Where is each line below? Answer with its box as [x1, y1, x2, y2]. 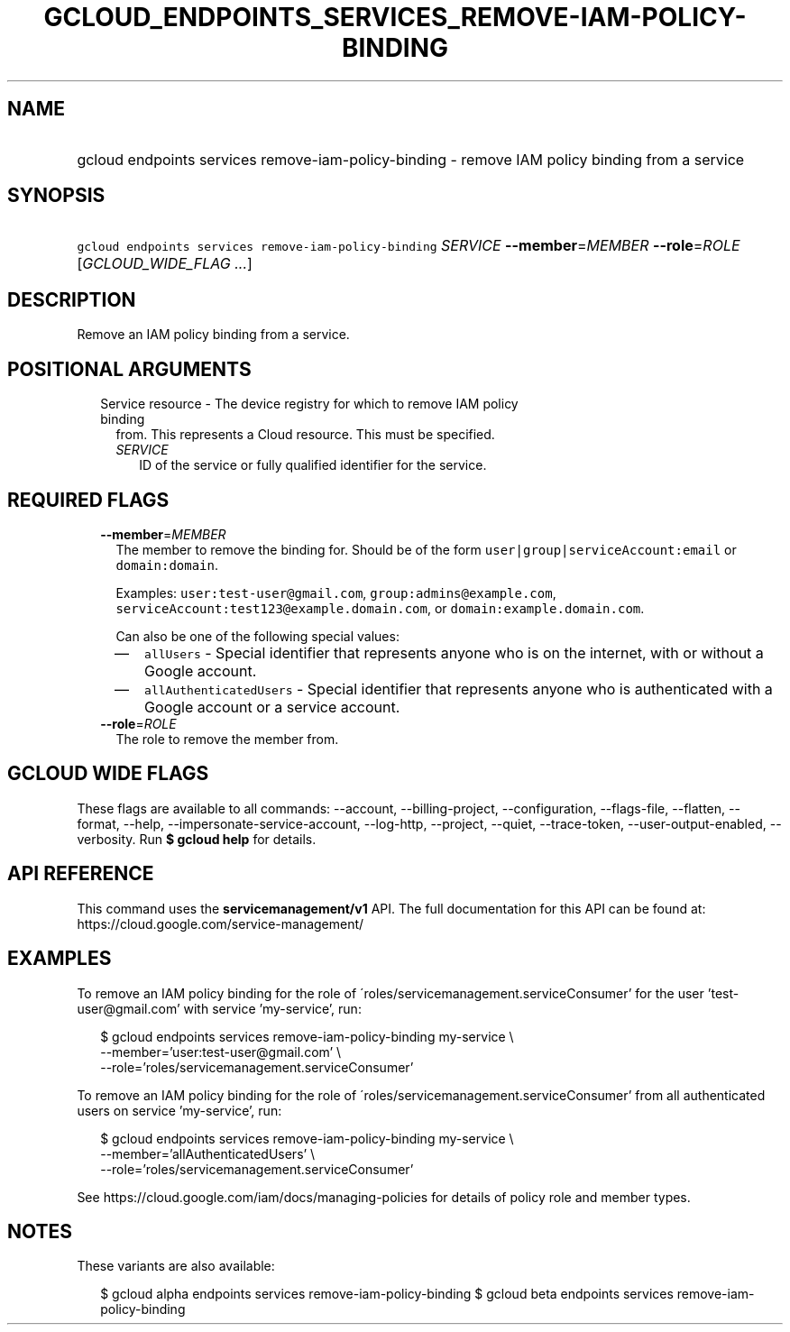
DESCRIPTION [7, 288, 136, 311]
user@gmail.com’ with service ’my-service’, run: [77, 1000, 362, 1016]
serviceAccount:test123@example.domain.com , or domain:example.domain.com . [115, 600, 645, 616]
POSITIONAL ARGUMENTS [7, 357, 252, 381]
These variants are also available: [77, 1258, 275, 1274]
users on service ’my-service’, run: [77, 1102, 282, 1118]
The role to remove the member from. [115, 730, 339, 747]
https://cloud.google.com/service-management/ [77, 915, 364, 932]
